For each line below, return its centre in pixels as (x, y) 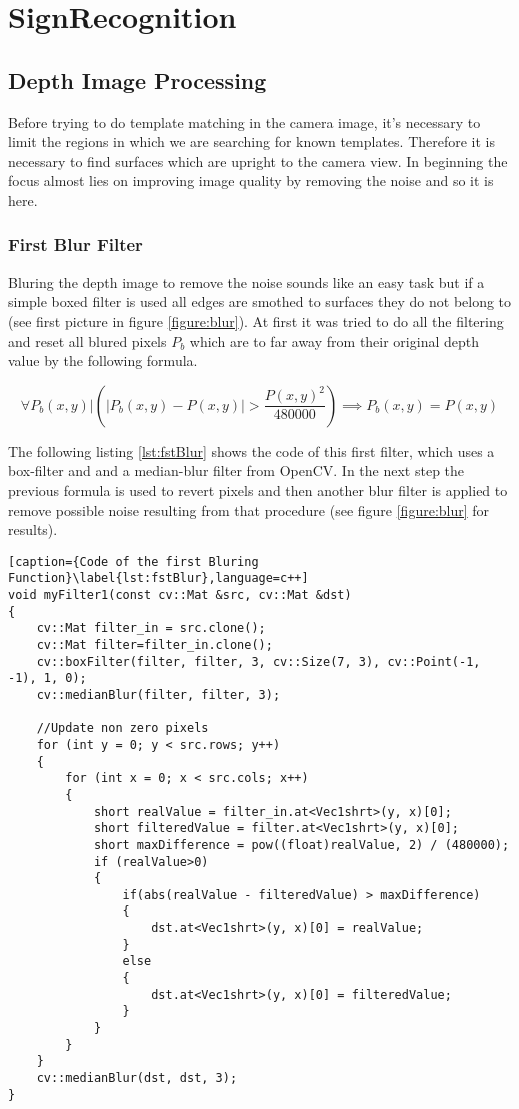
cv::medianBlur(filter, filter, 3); (158, 694)
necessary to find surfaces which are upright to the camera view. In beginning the (258, 160)
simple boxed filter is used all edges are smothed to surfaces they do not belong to (260, 301)
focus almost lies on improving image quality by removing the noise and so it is (251, 180)
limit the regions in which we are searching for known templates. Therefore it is (252, 141)
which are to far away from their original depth (334, 340)
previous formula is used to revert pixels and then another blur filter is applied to (258, 489)
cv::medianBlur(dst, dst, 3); (137, 1078)
